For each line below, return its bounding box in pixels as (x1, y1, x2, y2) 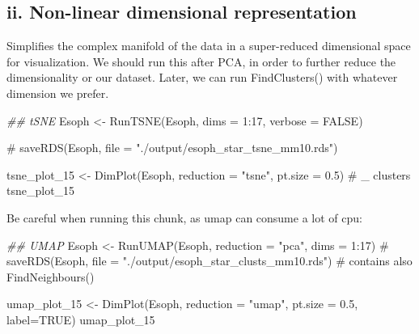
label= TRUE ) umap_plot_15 (6, 311, 155, 328)
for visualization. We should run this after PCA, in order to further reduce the (6, 53, 396, 70)
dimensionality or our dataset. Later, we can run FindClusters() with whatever (6, 69, 398, 86)
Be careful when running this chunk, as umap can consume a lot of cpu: (6, 209, 362, 226)
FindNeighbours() (6, 268, 95, 285)
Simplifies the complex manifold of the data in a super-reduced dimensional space (6, 37, 411, 54)
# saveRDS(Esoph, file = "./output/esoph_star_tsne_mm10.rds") (6, 139, 338, 156)
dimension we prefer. (6, 84, 109, 101)
